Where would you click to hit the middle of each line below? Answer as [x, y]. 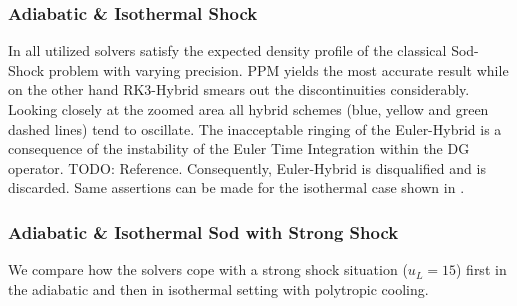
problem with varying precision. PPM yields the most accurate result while [278, 69]
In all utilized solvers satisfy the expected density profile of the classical [227, 50]
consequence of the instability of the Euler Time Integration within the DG [239, 148]
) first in [481, 269]
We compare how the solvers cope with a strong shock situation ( [208, 269]
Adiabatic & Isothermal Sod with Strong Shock [203, 231]
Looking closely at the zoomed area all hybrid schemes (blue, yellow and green [248, 109]
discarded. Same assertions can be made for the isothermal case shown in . [236, 187]
